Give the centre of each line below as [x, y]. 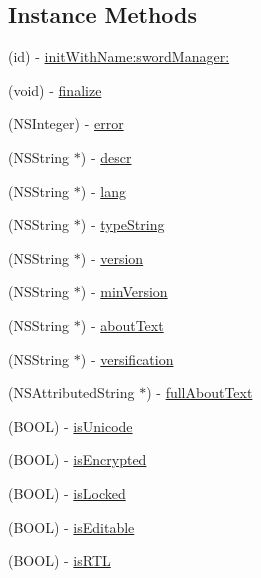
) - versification [127, 358]
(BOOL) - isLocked [67, 492]
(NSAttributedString [71, 392]
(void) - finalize [55, 89]
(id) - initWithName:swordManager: [119, 56]
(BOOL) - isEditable [71, 526]
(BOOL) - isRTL [59, 560]
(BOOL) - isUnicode [70, 425]
